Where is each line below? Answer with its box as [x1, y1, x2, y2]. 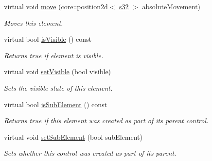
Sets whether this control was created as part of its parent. [4, 148, 177, 158]
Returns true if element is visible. [4, 50, 104, 60]
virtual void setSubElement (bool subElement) [4, 131, 142, 142]
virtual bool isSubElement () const [4, 99, 107, 109]
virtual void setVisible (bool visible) [4, 66, 111, 77]
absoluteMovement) [142, 1, 201, 11]
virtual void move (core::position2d [4, 1, 108, 11]
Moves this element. [4, 17, 63, 28]
